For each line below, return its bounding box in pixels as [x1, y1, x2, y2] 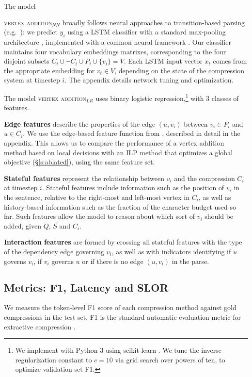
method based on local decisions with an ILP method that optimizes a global [4, 147, 233, 157]
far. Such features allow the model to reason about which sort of [4, 211, 195, 221]
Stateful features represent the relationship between [4, 173, 164, 183]
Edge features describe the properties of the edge [4, 118, 156, 129]
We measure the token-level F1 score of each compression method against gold [4, 302, 236, 312]
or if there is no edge [82, 256, 143, 266]
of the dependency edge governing [4, 246, 104, 256]
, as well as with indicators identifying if [111, 246, 231, 256]
